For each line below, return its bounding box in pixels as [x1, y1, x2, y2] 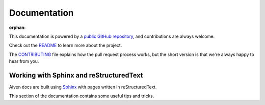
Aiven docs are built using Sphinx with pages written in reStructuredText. [9, 84, 157, 90]
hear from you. [9, 58, 39, 64]
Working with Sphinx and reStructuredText [9, 71, 143, 79]
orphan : [9, 25, 26, 30]
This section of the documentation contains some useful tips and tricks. [9, 93, 154, 99]
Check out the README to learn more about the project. [9, 42, 122, 49]
